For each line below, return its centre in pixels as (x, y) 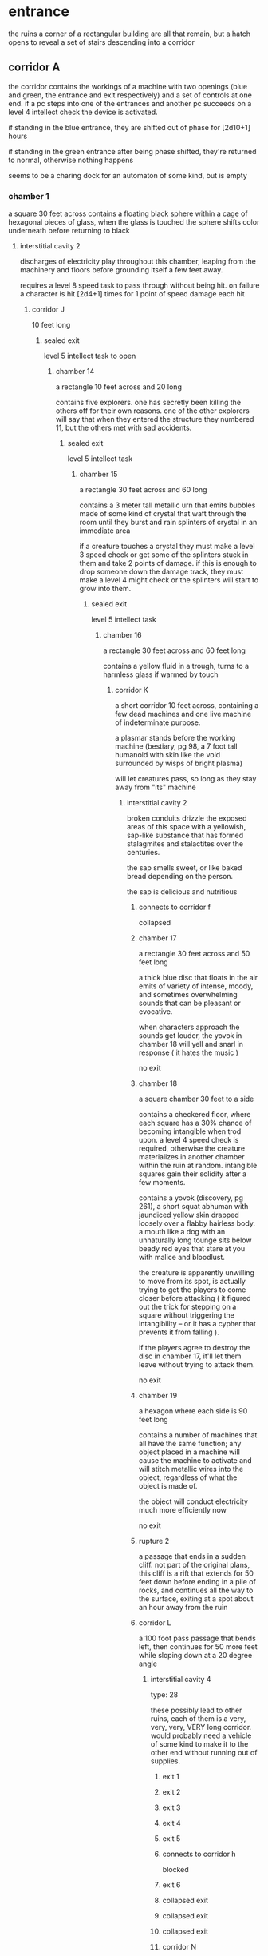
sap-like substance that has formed (185, 835)
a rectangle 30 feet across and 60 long (143, 490)
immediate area (105, 531)
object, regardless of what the (188, 1477)
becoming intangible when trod (190, 1131)
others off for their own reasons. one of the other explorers (152, 411)
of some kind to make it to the (199, 1744)
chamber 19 (158, 1396)
